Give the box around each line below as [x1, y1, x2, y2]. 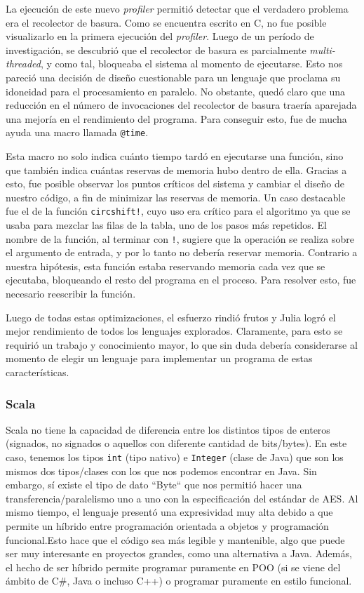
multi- [309, 42, 335, 57]
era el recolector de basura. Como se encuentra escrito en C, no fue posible [6, 15, 327, 29]
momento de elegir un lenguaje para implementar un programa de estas [6, 351, 313, 366]
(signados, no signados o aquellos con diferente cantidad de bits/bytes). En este [6, 436, 347, 451]
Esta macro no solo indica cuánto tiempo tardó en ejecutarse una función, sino [6, 149, 344, 163]
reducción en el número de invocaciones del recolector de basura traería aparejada [6, 98, 357, 112]
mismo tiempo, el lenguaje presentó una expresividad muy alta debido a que [6, 505, 333, 519]
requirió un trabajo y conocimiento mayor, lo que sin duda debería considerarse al [6, 337, 358, 352]
